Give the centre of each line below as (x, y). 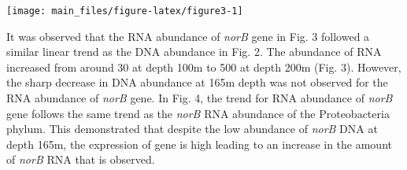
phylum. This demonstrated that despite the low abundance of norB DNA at (192, 129)
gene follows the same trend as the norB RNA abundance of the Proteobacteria (198, 113)
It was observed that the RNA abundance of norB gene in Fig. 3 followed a (188, 36)
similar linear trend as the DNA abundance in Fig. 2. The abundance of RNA (194, 52)
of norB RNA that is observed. (81, 159)
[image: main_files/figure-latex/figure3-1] (125, 11)
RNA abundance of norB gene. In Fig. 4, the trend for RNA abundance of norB (200, 98)
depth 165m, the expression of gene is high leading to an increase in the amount (199, 144)
